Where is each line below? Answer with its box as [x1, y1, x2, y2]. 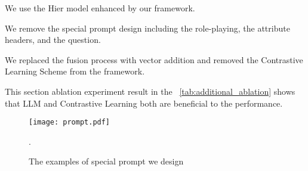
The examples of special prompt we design [29, 155, 184, 167]
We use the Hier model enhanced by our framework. [5, 2, 195, 14]
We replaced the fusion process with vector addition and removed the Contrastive [5, 53, 303, 66]
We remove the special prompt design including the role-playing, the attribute [5, 21, 290, 34]
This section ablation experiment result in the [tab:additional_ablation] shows [5, 85, 295, 97]
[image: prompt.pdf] [29, 118, 110, 127]
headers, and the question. [5, 33, 101, 46]
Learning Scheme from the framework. [5, 65, 145, 77]
